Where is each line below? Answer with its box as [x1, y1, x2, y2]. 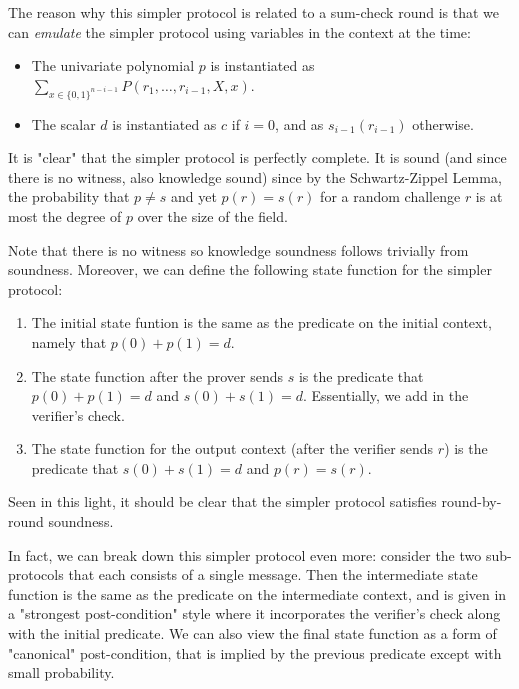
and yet [171, 186, 217, 207]
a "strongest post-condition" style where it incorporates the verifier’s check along [8, 603, 501, 624]
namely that [31, 331, 107, 352]
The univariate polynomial [31, 55, 195, 76]
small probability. [8, 662, 115, 683]
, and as [275, 113, 324, 134]
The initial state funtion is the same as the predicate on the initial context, [31, 312, 492, 333]
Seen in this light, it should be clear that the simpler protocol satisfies [8, 491, 437, 512]
